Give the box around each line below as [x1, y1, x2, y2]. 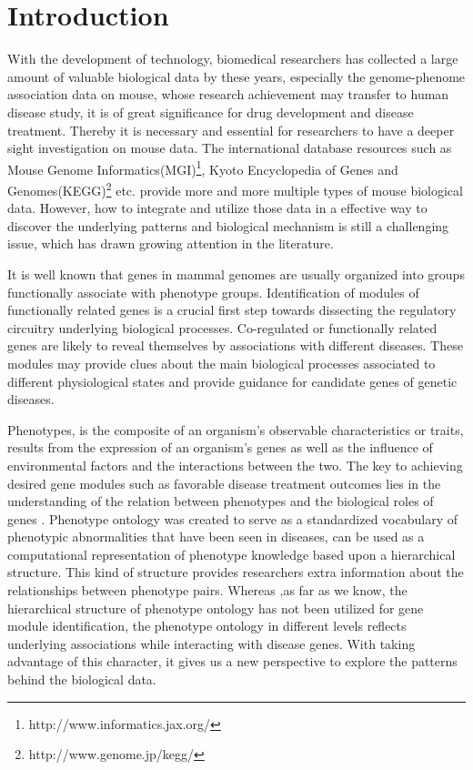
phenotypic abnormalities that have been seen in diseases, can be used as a [7, 527, 425, 546]
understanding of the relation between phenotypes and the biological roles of [7, 491, 434, 511]
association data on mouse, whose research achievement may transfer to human [7, 85, 449, 104]
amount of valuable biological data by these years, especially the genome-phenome [7, 66, 466, 86]
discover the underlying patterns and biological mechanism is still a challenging [7, 216, 449, 235]
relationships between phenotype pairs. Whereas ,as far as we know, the [7, 581, 408, 600]
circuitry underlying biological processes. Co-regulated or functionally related [7, 318, 438, 337]
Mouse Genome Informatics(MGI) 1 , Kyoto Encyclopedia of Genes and [7, 157, 398, 178]
